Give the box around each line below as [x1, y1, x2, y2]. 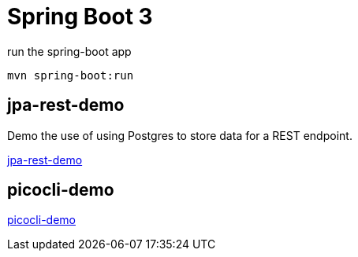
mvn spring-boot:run [7, 68, 134, 82]
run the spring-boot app [7, 44, 132, 58]
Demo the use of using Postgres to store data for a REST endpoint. [7, 128, 352, 142]
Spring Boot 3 [7, 3, 153, 30]
